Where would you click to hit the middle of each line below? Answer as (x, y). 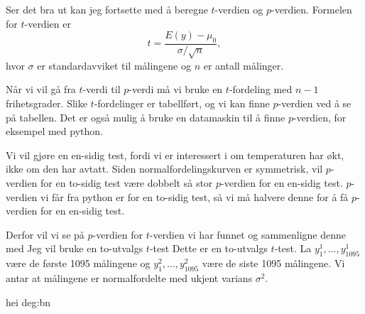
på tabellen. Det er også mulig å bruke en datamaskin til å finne (146, 117)
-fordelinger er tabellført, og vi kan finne (182, 103)
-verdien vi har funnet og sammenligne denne (247, 234)
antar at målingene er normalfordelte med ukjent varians (129, 277)
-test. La (293, 248)
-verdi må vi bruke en (176, 89)
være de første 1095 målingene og (78, 263)
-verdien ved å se (315, 103)
